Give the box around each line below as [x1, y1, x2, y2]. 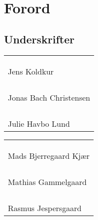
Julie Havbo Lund [8, 117, 70, 129]
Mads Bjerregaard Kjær [8, 149, 90, 161]
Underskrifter [4, 31, 75, 46]
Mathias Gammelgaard [8, 176, 87, 187]
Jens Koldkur [8, 65, 54, 77]
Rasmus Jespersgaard [8, 202, 82, 214]
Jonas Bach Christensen [8, 91, 90, 103]
